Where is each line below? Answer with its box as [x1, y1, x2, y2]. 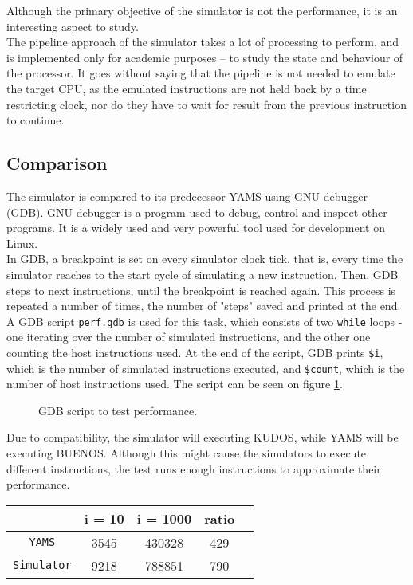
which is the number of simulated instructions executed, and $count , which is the [6, 359, 405, 376]
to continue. [6, 112, 65, 128]
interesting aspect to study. [6, 18, 139, 34]
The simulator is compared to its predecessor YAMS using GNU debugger [6, 187, 368, 204]
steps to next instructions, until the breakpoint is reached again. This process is [6, 281, 396, 298]
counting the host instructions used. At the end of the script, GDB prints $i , [6, 344, 383, 360]
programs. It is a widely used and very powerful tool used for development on [6, 219, 385, 236]
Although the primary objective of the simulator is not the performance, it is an [6, 2, 398, 18]
